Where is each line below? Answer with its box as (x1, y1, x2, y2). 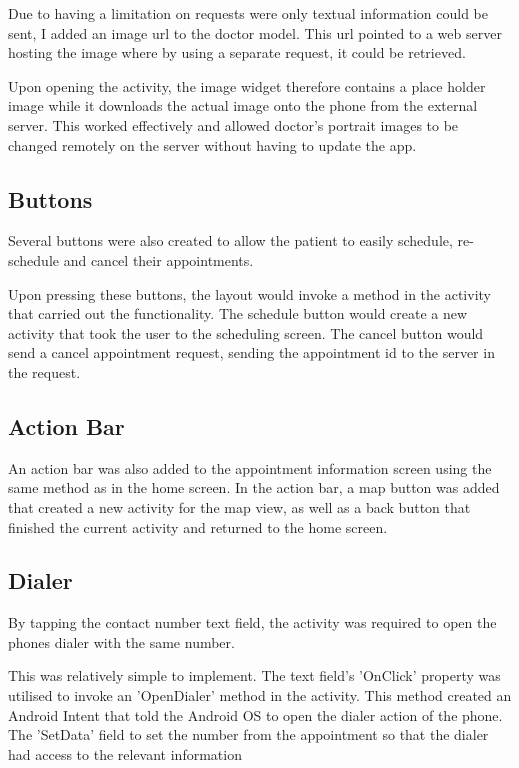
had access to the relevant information (8, 743, 242, 764)
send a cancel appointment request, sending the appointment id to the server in (8, 342, 495, 363)
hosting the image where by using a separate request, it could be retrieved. (8, 42, 466, 63)
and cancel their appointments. (63, 249, 254, 270)
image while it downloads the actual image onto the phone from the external (8, 95, 478, 116)
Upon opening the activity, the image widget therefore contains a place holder (8, 75, 486, 96)
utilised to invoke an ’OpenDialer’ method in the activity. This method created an (8, 685, 512, 706)
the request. (8, 361, 81, 382)
